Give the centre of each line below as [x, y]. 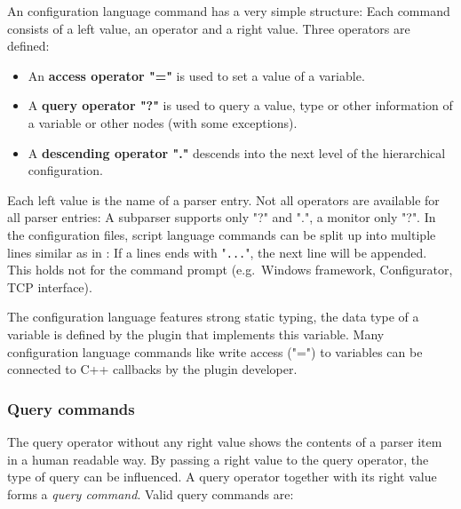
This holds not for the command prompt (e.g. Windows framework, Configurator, [230, 270]
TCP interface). [50, 286]
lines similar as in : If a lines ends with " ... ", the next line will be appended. [217, 252]
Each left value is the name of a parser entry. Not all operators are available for [223, 199]
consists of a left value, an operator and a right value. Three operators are [209, 28]
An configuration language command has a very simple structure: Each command [229, 11]
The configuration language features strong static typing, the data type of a [213, 317]
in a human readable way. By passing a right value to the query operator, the [218, 459]
